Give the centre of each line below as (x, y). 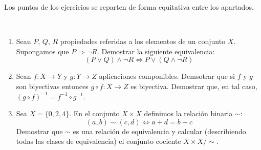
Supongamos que (42, 51)
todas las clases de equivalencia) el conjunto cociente (99, 141)
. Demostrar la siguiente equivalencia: (156, 51)
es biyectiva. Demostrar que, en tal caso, (194, 86)
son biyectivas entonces (52, 86)
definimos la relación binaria (188, 113)
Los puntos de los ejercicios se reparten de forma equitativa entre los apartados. (129, 7)
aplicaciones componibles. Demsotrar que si (167, 76)
